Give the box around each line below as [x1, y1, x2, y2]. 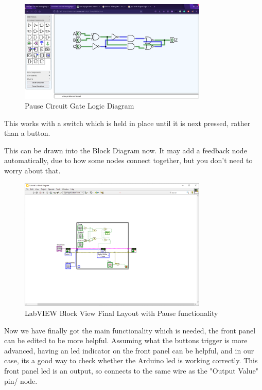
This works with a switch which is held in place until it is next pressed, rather [4, 117, 251, 128]
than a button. [4, 128, 50, 138]
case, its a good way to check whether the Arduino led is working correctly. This [4, 355, 258, 366]
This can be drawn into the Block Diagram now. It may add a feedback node [4, 145, 247, 155]
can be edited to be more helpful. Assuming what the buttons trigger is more [4, 335, 248, 346]
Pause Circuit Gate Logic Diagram [25, 100, 134, 111]
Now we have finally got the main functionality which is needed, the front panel [4, 325, 256, 335]
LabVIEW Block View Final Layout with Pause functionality [25, 308, 218, 318]
